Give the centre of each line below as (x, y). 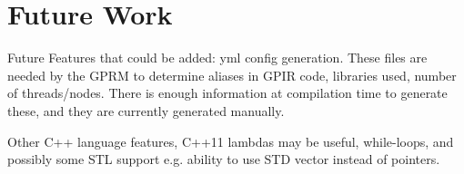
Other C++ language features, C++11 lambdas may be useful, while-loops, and (231, 141)
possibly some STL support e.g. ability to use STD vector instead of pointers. (224, 159)
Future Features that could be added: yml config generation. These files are (217, 58)
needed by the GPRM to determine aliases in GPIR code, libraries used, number (232, 75)
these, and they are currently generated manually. (146, 110)
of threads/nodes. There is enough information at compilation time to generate (227, 93)
